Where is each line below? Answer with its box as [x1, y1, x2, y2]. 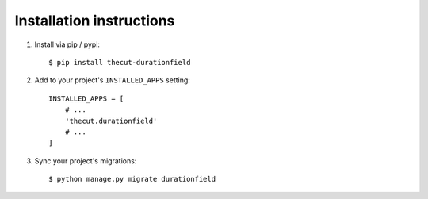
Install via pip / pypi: [34, 40, 101, 49]
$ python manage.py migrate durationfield [48, 174, 216, 184]
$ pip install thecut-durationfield [48, 58, 191, 67]
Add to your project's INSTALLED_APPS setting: [34, 75, 190, 85]
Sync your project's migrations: [34, 155, 137, 166]
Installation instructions [14, 12, 175, 29]
